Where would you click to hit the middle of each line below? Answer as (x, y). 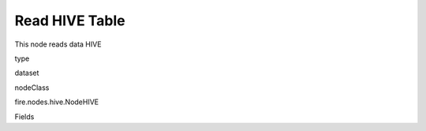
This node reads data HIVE (58, 44)
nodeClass (32, 88)
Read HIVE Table (70, 21)
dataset (27, 73)
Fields (24, 116)
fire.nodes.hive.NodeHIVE (57, 102)
